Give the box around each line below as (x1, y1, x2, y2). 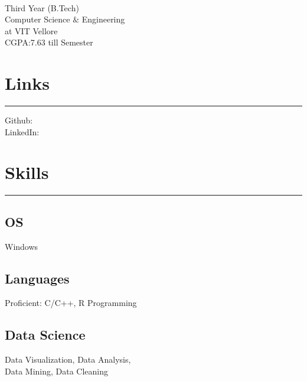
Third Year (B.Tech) (5, 1, 79, 14)
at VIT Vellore (5, 24, 58, 37)
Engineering (81, 13, 125, 25)
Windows (5, 240, 38, 252)
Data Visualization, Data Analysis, (5, 353, 131, 366)
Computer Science (5, 13, 70, 25)
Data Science (5, 325, 86, 344)
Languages (5, 269, 70, 287)
